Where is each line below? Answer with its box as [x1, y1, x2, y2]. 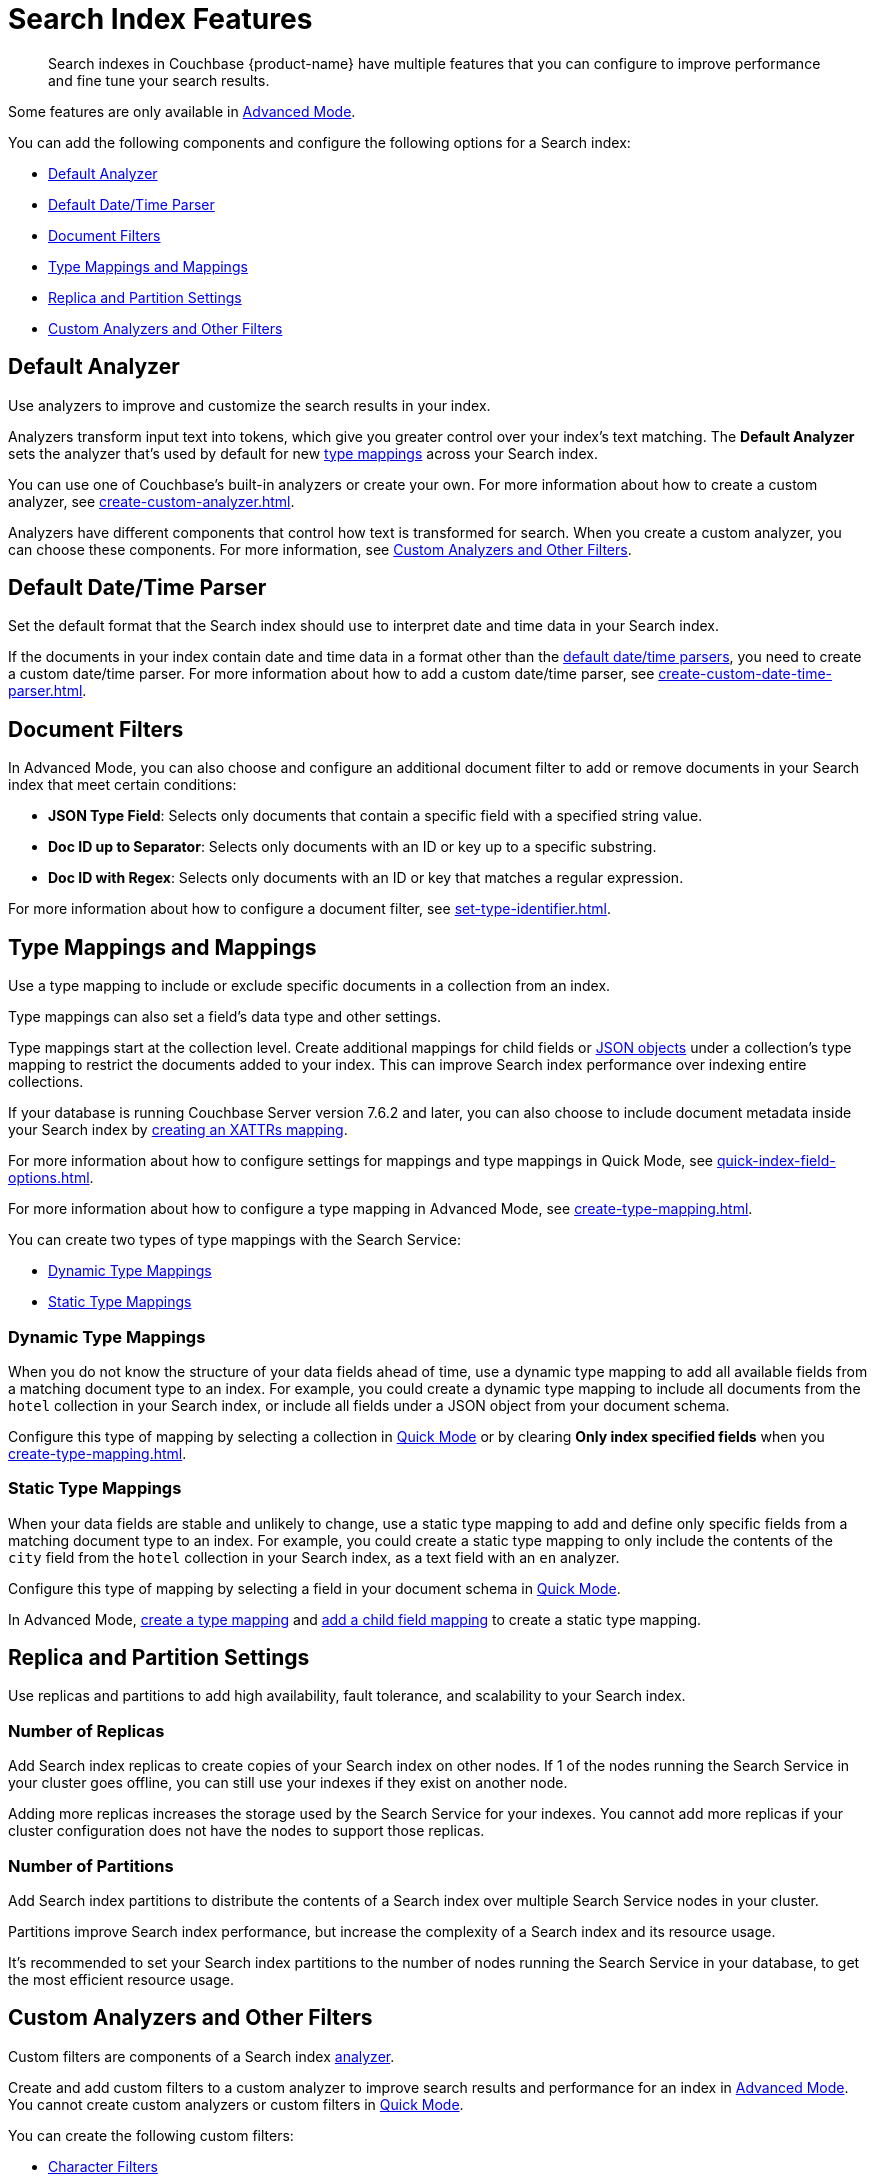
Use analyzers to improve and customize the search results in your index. [8, 396, 491, 414]
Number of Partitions [8, 1855, 174, 1876]
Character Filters [48, 2157, 158, 2175]
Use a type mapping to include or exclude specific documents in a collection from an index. [8, 977, 611, 995]
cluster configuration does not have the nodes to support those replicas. [8, 1822, 485, 1840]
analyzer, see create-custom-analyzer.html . [8, 492, 295, 510]
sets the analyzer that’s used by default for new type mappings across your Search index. [8, 444, 598, 462]
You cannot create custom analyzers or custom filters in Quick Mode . [8, 2095, 464, 2113]
